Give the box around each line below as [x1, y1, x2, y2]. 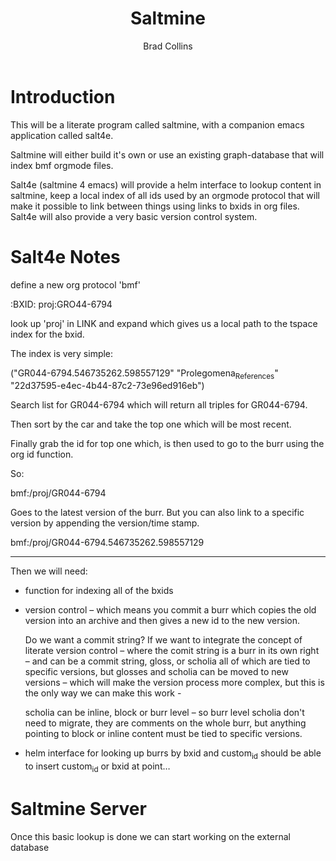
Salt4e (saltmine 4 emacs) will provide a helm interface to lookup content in [10, 178, 322, 191]
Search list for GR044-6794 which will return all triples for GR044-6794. [10, 399, 308, 411]
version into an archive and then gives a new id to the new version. [24, 615, 300, 627]
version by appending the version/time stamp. [10, 517, 200, 529]
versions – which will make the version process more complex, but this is [24, 677, 325, 689]
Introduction [10, 85, 116, 108]
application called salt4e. [10, 129, 114, 141]
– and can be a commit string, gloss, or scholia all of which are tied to [24, 655, 311, 667]
